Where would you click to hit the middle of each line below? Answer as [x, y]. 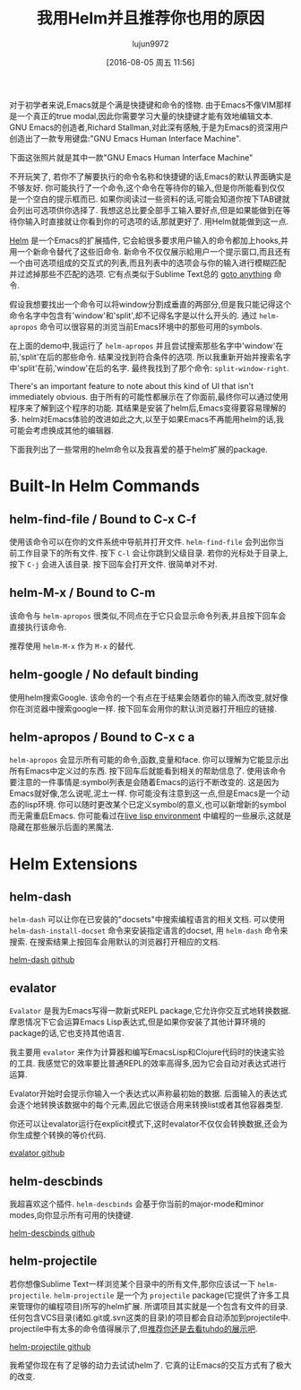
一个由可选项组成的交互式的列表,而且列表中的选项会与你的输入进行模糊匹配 [148, 263]
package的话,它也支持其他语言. [67, 1033]
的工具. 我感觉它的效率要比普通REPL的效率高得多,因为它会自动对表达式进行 [148, 1064]
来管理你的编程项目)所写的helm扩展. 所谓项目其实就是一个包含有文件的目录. [149, 1306]
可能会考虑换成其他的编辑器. [62, 430]
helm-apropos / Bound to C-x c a [102, 737]
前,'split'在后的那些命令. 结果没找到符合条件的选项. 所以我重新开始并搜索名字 [150, 357]
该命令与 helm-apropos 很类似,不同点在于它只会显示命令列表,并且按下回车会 [148, 616]
